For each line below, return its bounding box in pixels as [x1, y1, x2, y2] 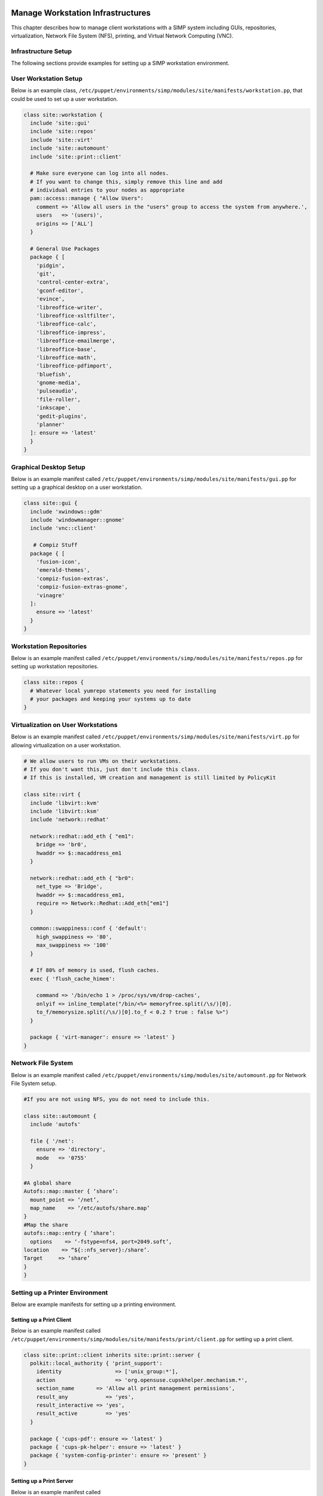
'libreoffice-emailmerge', [36, 337, 116, 344]
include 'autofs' [30, 1121, 81, 1128]
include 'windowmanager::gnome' [30, 516, 125, 524]
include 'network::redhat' [30, 816, 109, 823]
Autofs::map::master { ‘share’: [23, 1188, 119, 1195]
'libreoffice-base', [36, 346, 97, 352]
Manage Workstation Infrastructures [11, 8, 151, 18]
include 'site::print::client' [30, 153, 122, 160]
